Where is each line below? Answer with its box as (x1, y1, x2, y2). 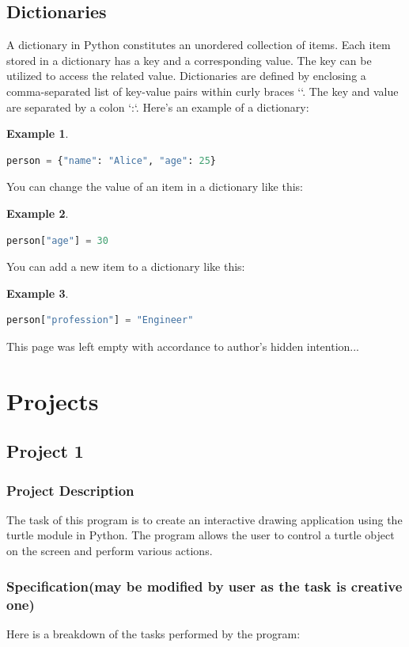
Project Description (6, 480, 134, 500)
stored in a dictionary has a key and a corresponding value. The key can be (6, 51, 372, 68)
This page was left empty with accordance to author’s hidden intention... (6, 337, 359, 354)
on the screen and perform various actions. (6, 542, 213, 559)
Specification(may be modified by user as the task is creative (6, 576, 403, 596)
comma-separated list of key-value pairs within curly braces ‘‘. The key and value (6, 82, 399, 99)
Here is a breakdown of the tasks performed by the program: (6, 625, 301, 641)
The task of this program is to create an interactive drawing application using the (6, 511, 403, 527)
